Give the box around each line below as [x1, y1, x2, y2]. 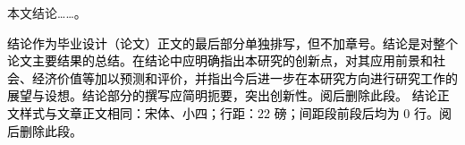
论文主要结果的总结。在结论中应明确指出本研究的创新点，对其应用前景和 [7, 51, 433, 70]
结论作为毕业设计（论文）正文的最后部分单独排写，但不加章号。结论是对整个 [7, 33, 458, 52]
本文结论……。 [7, 4, 87, 21]
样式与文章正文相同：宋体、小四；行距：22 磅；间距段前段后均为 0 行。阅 [19, 103, 452, 122]
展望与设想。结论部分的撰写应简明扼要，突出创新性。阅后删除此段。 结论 [7, 86, 437, 105]
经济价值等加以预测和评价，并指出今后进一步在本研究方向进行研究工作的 [31, 68, 458, 87]
